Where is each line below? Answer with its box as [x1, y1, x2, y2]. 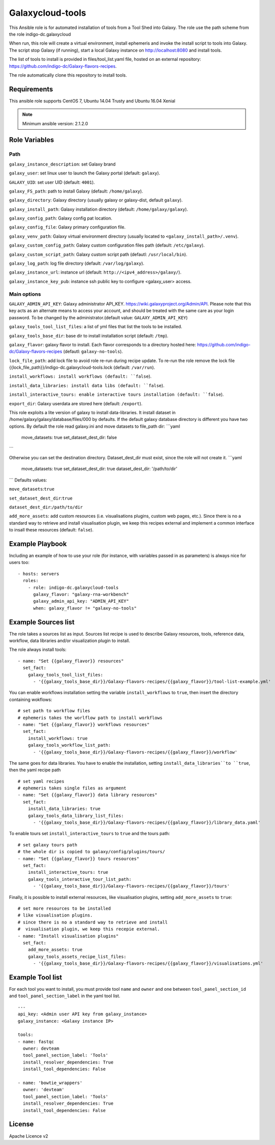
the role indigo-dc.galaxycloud [9, 31, 71, 37]
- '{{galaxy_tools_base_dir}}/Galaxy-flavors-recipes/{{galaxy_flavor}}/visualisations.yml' [33, 961, 263, 966]
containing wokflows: [9, 697, 52, 702]
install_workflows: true [27, 735, 88, 741]
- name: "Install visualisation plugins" [18, 933, 119, 939]
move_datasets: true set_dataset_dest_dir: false [21, 435, 117, 441]
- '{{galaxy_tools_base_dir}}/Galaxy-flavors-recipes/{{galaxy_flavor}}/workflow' [33, 749, 238, 755]
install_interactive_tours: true [27, 869, 109, 875]
